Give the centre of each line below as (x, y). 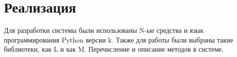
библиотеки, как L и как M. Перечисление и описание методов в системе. (114, 49)
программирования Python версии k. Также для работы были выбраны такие (119, 39)
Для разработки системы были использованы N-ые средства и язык (104, 30)
